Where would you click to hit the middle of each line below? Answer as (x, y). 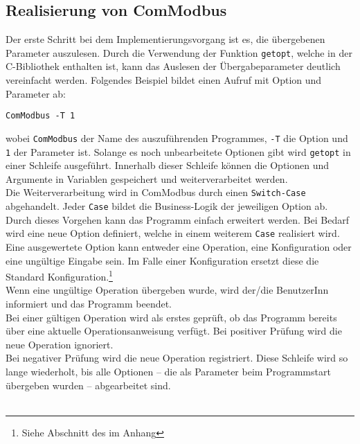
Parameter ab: (36, 93)
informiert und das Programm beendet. (89, 303)
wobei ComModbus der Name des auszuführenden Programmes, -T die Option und (177, 137)
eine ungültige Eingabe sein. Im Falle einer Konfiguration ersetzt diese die (162, 260)
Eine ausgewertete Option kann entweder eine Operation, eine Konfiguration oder (179, 246)
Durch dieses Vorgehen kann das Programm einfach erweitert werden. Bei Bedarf (177, 219)
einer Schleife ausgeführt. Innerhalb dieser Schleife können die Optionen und (168, 165)
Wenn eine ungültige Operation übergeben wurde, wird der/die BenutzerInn (167, 290)
